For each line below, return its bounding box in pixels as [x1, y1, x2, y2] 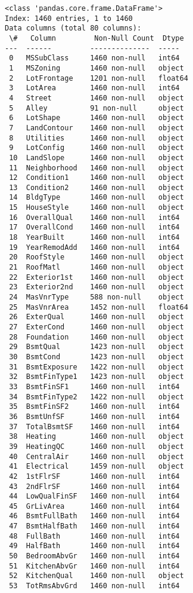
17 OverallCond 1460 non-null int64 [9, 223, 180, 232]
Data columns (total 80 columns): [5, 24, 142, 33]
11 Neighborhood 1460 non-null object [9, 163, 184, 172]
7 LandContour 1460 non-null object [9, 123, 184, 132]
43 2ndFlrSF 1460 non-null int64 [9, 482, 180, 491]
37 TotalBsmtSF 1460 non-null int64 [9, 422, 180, 431]
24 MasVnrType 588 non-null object [9, 293, 184, 302]
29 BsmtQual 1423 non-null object [9, 343, 184, 351]
